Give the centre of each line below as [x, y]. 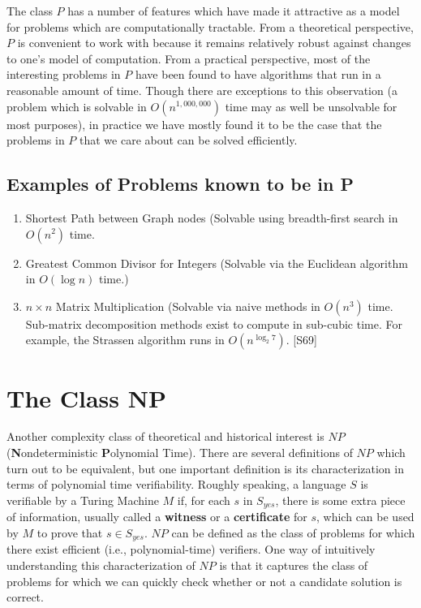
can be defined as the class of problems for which [293, 532]
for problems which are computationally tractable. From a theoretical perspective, [210, 26]
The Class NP [86, 397]
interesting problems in [64, 74]
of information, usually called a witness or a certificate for [157, 517]
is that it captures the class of [294, 565]
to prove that [70, 532]
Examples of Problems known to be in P [180, 184]
